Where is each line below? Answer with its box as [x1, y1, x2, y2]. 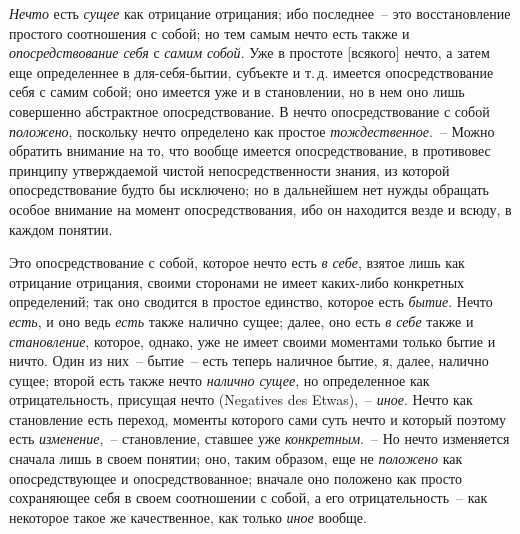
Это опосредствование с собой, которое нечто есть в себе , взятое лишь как [9, 252, 465, 273]
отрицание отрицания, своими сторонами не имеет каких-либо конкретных [9, 271, 465, 292]
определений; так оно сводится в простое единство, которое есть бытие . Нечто [9, 291, 493, 312]
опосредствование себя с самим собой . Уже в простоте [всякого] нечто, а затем [9, 42, 490, 63]
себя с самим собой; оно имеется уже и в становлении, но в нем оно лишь [9, 81, 465, 102]
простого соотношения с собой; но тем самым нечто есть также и [9, 22, 410, 43]
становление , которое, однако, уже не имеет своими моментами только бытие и [9, 330, 496, 351]
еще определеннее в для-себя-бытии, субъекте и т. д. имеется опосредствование [9, 61, 494, 82]
